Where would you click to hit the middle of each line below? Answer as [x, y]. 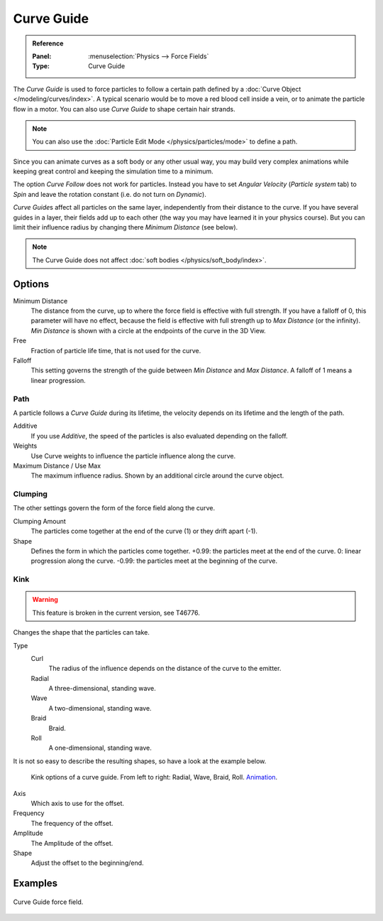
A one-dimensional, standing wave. [100, 748]
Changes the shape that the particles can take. [82, 632]
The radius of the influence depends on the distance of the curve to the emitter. [165, 669]
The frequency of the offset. [72, 823]
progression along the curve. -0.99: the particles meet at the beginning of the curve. [154, 561]
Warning [45, 600]
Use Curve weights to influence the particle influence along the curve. [133, 456]
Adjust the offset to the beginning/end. [88, 863]
